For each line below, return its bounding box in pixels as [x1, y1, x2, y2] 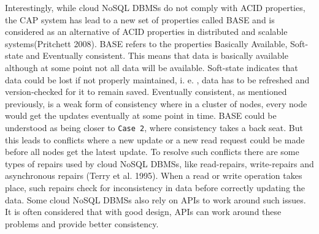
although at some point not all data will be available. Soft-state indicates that [5, 61, 298, 74]
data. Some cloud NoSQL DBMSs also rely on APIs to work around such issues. [5, 193, 306, 206]
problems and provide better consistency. [5, 217, 159, 230]
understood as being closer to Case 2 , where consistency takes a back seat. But [5, 121, 303, 134]
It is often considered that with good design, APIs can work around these [5, 205, 282, 218]
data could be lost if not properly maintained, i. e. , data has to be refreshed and [5, 73, 310, 86]
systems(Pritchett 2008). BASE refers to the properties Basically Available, [5, 37, 288, 50]
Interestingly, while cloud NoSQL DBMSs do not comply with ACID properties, [5, 1, 306, 13]
